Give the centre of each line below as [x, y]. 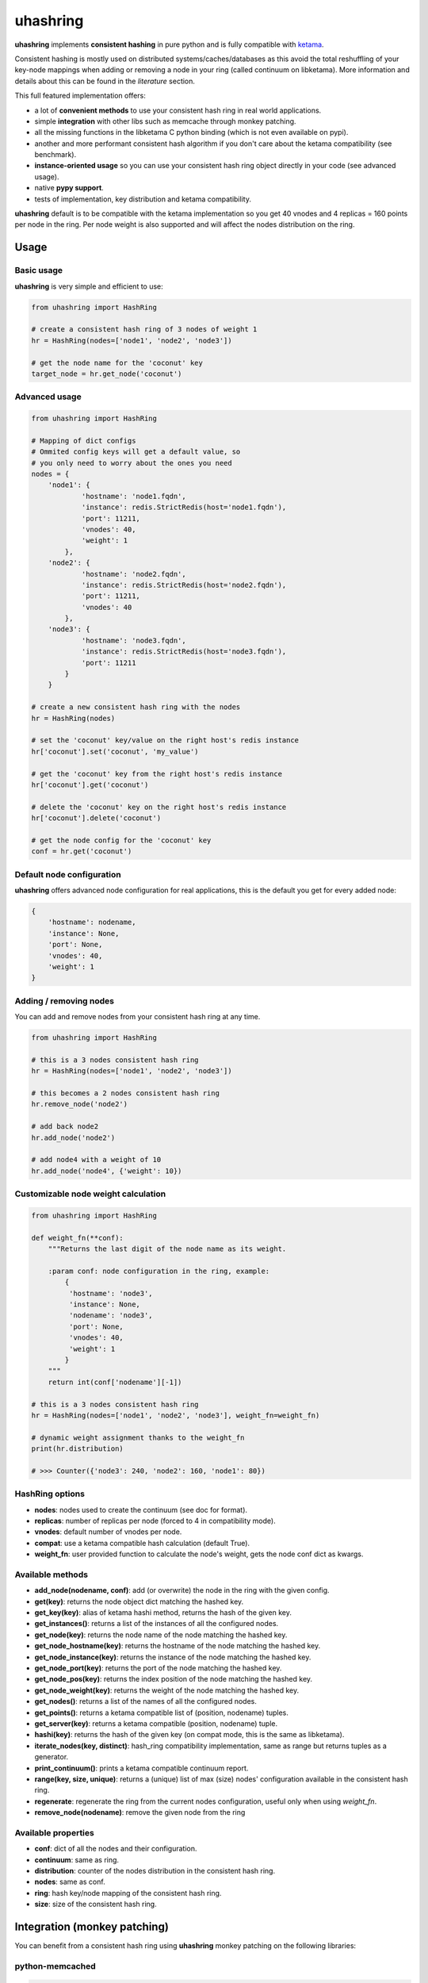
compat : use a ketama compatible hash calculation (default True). [142, 1543]
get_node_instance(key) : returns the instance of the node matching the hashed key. [173, 1657]
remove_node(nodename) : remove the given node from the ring [140, 1812]
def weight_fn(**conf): [78, 1238]
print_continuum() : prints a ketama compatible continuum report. [141, 1768]
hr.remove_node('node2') [80, 1104]
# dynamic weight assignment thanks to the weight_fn [138, 1437]
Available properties [54, 1832]
